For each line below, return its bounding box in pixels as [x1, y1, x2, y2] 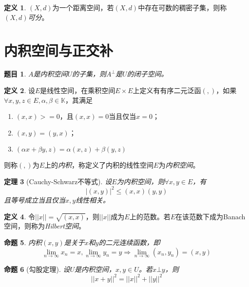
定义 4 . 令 [4, 211, 35, 221]
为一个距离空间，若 [52, 2, 114, 12]
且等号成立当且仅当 [4, 194, 65, 205]
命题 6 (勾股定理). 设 [4, 264, 70, 274]
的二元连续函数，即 [98, 237, 160, 247]
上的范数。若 [129, 211, 171, 221]
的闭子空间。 [127, 69, 168, 79]
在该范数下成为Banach [175, 211, 246, 221]
